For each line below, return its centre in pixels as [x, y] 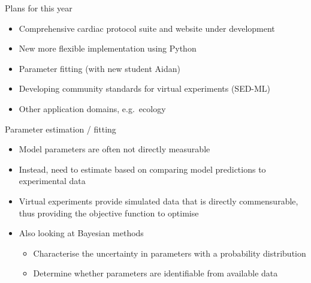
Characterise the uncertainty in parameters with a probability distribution [170, 253]
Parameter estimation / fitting [61, 129]
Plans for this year [39, 8]
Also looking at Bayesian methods [81, 233]
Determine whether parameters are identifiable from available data [155, 273]
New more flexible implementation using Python [108, 48]
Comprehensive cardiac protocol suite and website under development [147, 28]
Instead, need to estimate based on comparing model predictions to [142, 169]
